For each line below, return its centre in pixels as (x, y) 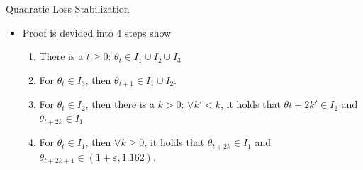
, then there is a (120, 104)
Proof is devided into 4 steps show (97, 32)
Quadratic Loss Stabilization (68, 8)
